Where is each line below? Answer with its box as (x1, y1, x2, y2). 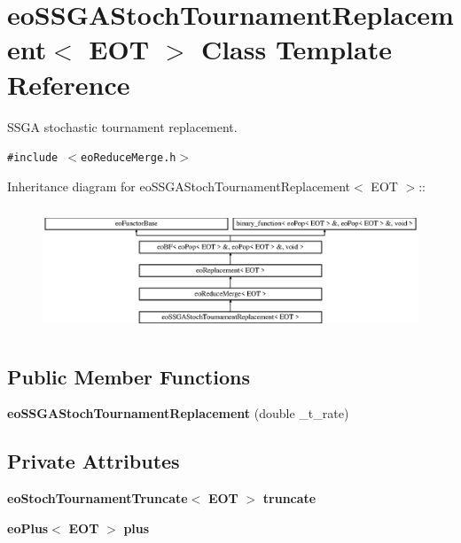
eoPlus (7, 518, 49, 537)
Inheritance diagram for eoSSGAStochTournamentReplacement (7, 176, 351, 195)
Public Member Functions (7, 362, 250, 390)
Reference (7, 66, 130, 102)
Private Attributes (7, 447, 180, 475)
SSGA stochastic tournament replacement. (7, 117, 238, 136)
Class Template (200, 31, 392, 67)
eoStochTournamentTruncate (7, 489, 188, 508)
